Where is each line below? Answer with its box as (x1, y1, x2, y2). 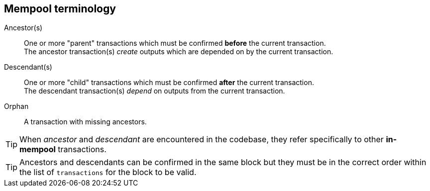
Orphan (4, 102, 29, 111)
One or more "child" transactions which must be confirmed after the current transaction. (24, 78, 314, 87)
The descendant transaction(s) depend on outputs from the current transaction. (24, 87, 285, 95)
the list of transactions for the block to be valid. (19, 167, 197, 178)
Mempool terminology (4, 2, 116, 15)
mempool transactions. (19, 144, 107, 155)
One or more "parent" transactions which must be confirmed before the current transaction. (24, 39, 326, 48)
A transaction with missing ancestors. (24, 117, 147, 126)
